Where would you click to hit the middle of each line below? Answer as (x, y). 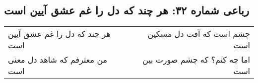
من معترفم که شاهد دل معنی (58, 60)
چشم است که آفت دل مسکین (199, 34)
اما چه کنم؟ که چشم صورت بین (196, 60)
